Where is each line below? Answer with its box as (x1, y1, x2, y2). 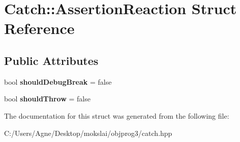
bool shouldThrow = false (4, 93, 91, 104)
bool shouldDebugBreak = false (4, 76, 112, 87)
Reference (4, 18, 75, 39)
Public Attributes (4, 52, 99, 68)
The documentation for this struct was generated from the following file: (4, 110, 229, 121)
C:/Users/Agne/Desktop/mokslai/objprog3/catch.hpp (4, 127, 172, 138)
